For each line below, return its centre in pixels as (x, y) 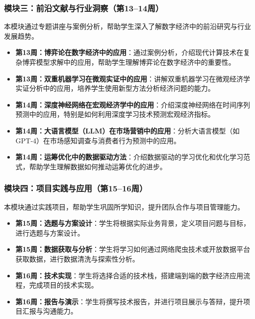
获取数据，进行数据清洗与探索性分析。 (77, 258)
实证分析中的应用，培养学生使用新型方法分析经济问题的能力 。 (115, 88)
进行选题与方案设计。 (50, 232)
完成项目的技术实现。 (64, 285)
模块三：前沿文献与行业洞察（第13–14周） (84, 8)
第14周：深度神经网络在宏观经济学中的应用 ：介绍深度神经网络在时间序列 (133, 104)
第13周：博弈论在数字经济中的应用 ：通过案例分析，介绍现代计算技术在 (129, 52)
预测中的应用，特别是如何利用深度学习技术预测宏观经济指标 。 (115, 114)
